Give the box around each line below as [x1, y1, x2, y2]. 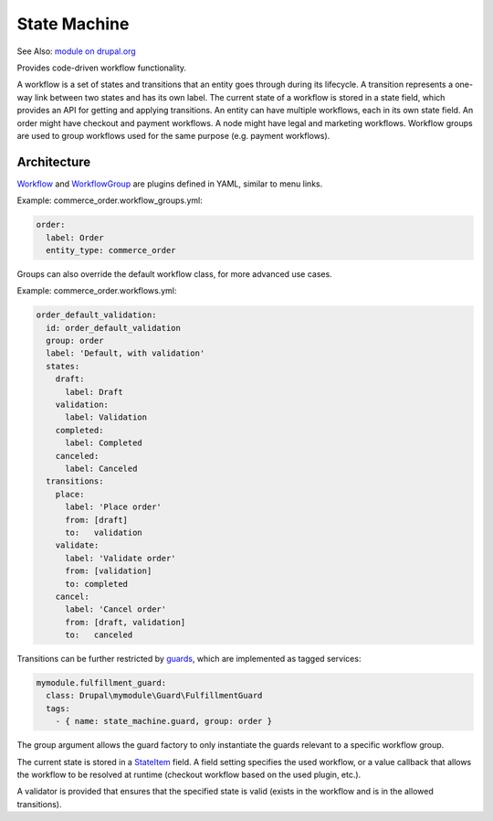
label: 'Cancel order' [65, 604, 167, 614]
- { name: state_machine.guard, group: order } [55, 716, 273, 727]
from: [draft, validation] [65, 617, 186, 627]
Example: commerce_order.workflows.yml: [16, 285, 177, 296]
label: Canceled [65, 464, 138, 474]
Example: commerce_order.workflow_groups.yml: [16, 195, 203, 206]
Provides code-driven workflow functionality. [16, 62, 187, 73]
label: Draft [65, 387, 123, 397]
